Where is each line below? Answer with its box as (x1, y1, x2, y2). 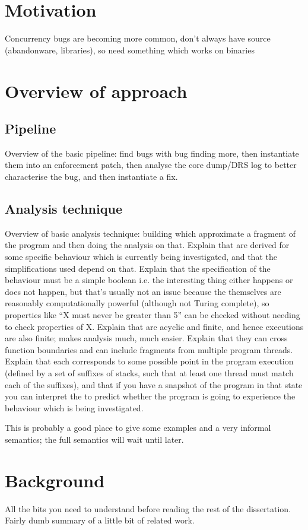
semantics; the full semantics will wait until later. (5, 433, 184, 445)
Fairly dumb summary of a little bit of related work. (5, 514, 195, 526)
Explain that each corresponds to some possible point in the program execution (5, 355, 294, 367)
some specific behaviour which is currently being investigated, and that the (5, 250, 277, 263)
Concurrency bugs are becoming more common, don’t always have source (5, 32, 271, 45)
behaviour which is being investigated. (5, 401, 144, 414)
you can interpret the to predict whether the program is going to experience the (5, 390, 296, 402)
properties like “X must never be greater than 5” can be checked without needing (5, 309, 300, 321)
